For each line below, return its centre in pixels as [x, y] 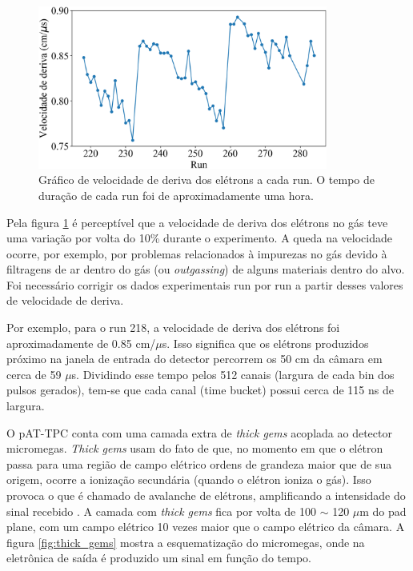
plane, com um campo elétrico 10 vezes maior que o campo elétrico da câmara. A [206, 527]
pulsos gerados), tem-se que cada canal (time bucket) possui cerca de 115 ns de [200, 390]
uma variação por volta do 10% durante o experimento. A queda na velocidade [199, 238]
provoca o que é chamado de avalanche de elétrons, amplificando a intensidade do [206, 495]
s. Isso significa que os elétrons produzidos [265, 343]
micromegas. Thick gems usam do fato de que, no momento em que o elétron [195, 448]
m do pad [383, 511]
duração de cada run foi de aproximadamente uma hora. [176, 195]
